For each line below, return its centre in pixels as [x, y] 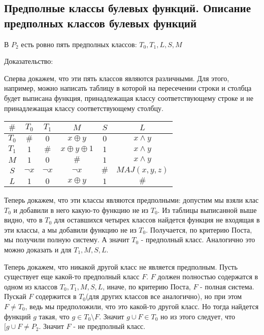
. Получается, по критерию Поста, [199, 229]
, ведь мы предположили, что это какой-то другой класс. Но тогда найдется [142, 306]
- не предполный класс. [109, 326]
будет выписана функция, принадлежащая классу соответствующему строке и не [129, 98]
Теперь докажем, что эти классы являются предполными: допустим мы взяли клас [131, 200]
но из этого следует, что [198, 316]
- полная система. [227, 286]
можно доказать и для [38, 249]
